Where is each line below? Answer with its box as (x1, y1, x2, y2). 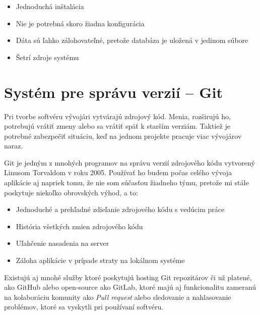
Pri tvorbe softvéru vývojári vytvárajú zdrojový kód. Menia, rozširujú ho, (4, 111, 231, 121)
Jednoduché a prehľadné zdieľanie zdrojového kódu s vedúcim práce (16, 204, 225, 215)
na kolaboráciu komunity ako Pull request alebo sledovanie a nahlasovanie (4, 291, 231, 302)
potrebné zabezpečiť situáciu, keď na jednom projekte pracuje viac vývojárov (4, 130, 242, 141)
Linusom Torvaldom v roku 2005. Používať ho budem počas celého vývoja (4, 167, 232, 178)
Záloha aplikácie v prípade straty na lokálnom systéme (16, 255, 185, 266)
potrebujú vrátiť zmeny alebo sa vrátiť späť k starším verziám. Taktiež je (4, 121, 230, 131)
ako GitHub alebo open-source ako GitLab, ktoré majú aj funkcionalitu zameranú (4, 282, 256, 292)
